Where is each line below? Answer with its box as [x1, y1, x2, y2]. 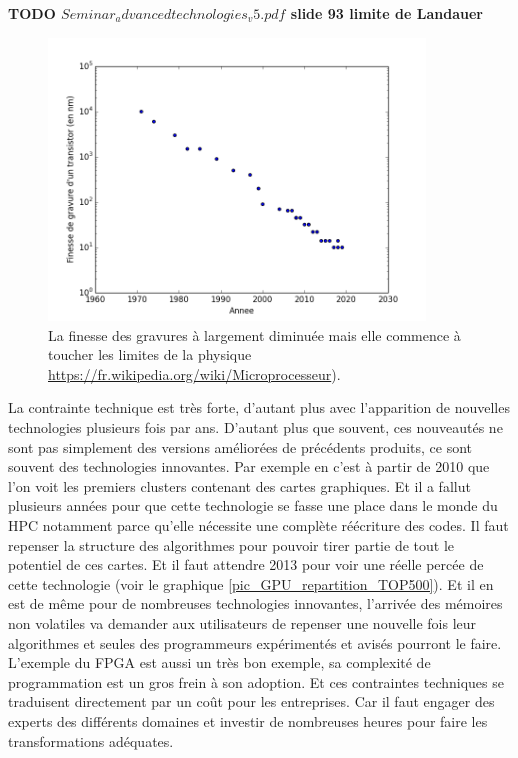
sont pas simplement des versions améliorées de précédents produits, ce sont [8, 436, 473, 457]
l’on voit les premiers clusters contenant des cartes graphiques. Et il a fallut [8, 475, 471, 496]
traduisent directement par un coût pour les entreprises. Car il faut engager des [8, 691, 495, 712]
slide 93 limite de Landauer [290, 3, 483, 23]
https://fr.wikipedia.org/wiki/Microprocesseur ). [48, 363, 341, 384]
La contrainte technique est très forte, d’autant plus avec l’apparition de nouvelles [8, 397, 510, 418]
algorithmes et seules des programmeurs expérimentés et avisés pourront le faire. [8, 632, 502, 653]
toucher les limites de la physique [48, 344, 252, 365]
